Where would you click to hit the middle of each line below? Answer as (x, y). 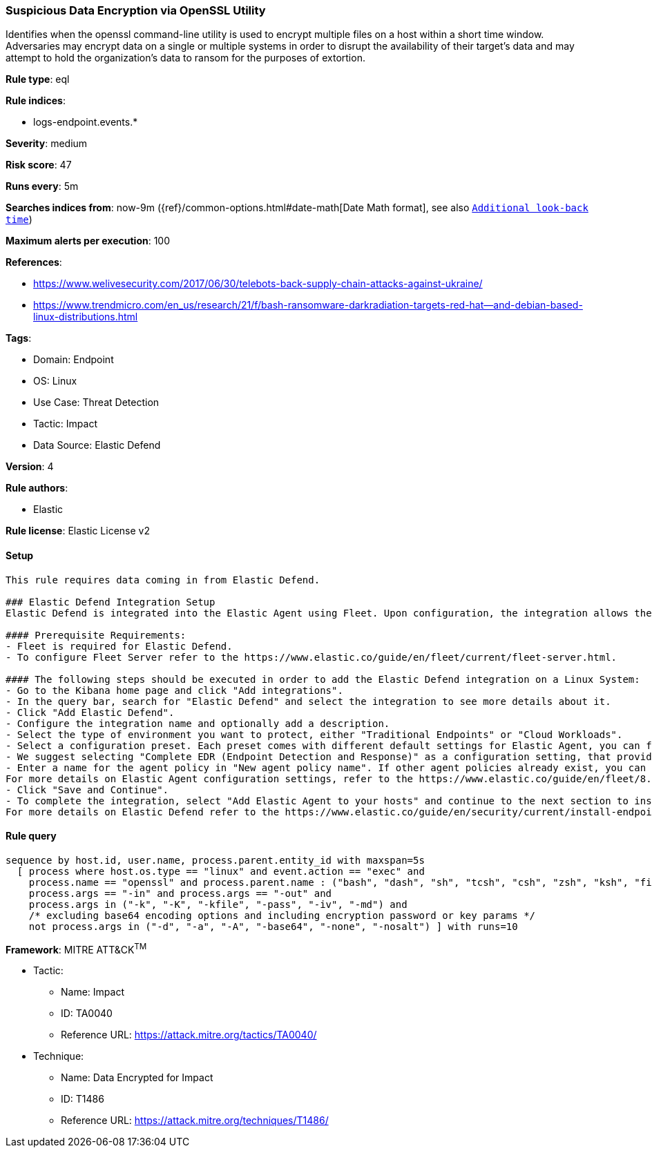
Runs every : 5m (42, 186)
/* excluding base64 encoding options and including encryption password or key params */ (282, 915)
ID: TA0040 (87, 1014)
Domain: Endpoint (74, 360)
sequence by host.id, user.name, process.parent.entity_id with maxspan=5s (215, 860)
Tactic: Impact (65, 424)
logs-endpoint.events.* (86, 122)
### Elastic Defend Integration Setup (111, 602)
